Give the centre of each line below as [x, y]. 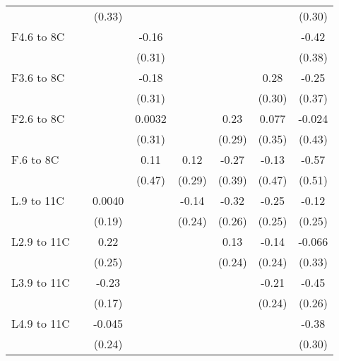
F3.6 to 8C [38, 77]
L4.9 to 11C [41, 323]
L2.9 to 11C [41, 241]
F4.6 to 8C [38, 36]
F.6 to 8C [35, 159]
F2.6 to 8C [38, 118]
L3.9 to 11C [41, 282]
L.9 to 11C [38, 200]
